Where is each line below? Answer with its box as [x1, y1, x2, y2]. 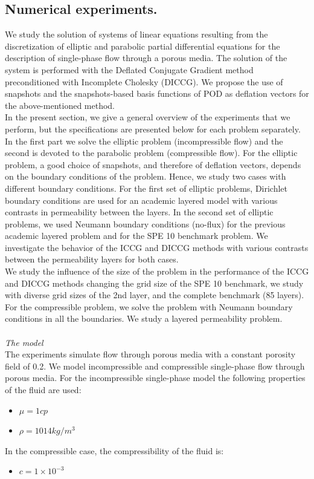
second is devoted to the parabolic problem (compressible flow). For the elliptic [5, 146, 298, 159]
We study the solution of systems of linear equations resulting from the [5, 28, 268, 41]
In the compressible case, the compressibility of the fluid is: [5, 444, 224, 457]
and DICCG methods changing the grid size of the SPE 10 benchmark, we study [5, 276, 304, 289]
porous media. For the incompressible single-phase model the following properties [5, 371, 306, 384]
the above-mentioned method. [5, 99, 115, 111]
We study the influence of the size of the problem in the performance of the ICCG [5, 265, 309, 278]
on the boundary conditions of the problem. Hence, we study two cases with [5, 170, 286, 183]
